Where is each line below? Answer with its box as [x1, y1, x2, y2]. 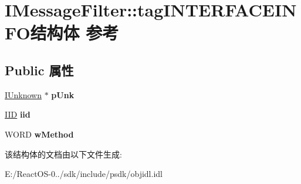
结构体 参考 [30, 21, 119, 45]
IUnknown [5, 88, 42, 101]
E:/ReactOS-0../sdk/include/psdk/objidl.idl [5, 168, 163, 180]
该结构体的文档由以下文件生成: [5, 148, 122, 160]
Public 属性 [5, 61, 74, 79]
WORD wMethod [5, 128, 74, 140]
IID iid [5, 108, 31, 121]
